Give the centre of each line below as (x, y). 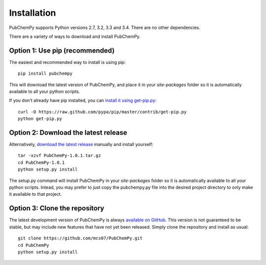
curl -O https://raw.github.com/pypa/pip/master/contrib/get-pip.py (102, 112)
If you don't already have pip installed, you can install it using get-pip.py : (83, 100)
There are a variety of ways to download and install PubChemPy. (75, 36)
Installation (33, 13)
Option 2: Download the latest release (68, 132)
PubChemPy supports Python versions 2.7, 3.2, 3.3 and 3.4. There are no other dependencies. (105, 28)
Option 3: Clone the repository (57, 208)
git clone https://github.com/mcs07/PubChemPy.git (80, 238)
